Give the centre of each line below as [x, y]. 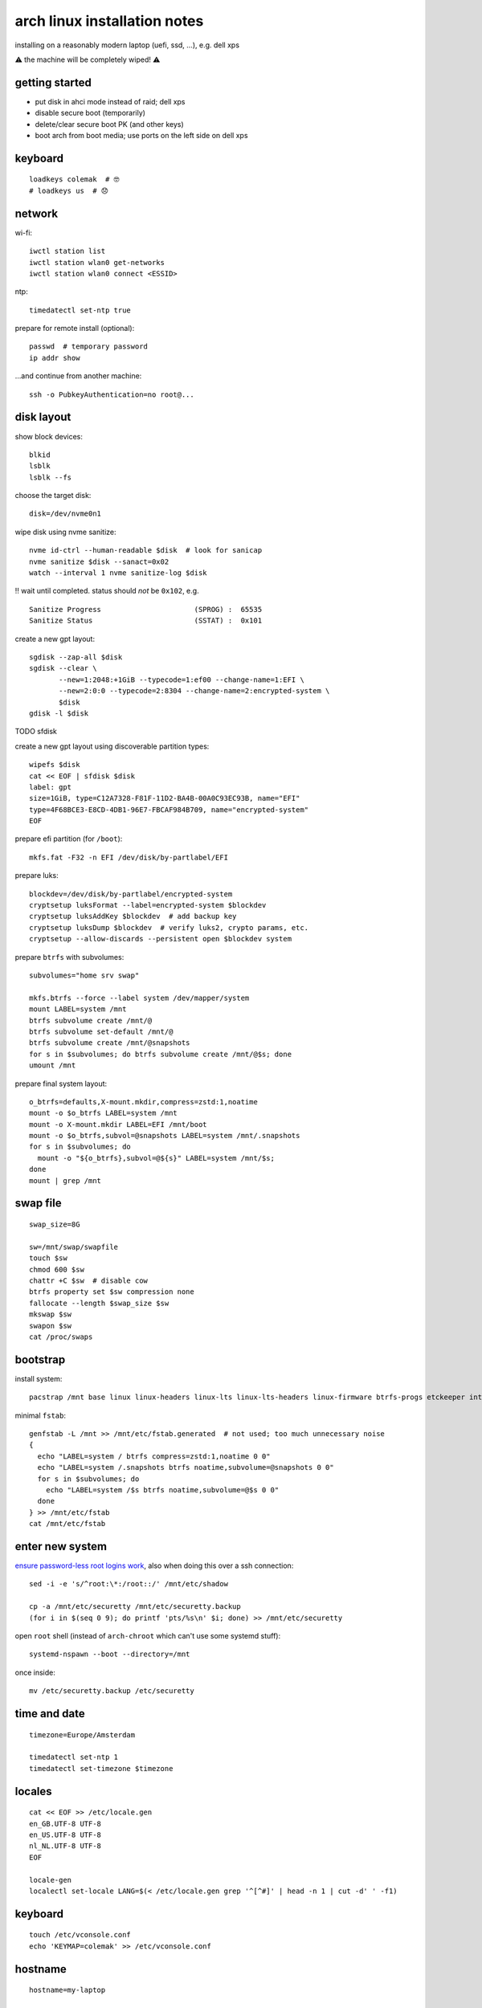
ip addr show [55, 358]
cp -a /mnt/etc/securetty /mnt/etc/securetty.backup [135, 1607]
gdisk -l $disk [59, 713]
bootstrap [40, 1359]
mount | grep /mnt [65, 1180]
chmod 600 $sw [57, 1269]
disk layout [43, 417]
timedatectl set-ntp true [80, 310]
